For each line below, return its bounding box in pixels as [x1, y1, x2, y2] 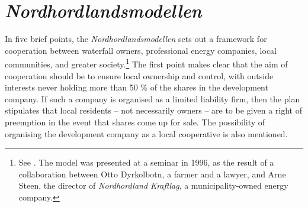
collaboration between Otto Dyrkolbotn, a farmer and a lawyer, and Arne [18, 167, 286, 180]
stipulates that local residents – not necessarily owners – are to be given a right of [5, 104, 302, 117]
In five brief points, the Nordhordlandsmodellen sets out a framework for [5, 33, 267, 45]
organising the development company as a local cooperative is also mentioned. [5, 127, 288, 140]
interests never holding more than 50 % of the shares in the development [5, 81, 268, 93]
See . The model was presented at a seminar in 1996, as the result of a [18, 156, 274, 169]
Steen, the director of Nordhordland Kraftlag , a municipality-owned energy [18, 179, 288, 192]
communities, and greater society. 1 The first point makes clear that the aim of [5, 56, 288, 70]
